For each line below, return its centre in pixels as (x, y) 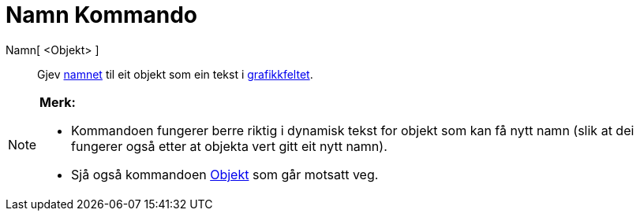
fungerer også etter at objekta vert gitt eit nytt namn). (229, 146)
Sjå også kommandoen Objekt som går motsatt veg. (225, 174)
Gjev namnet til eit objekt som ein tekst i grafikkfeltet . (175, 74)
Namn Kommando (102, 15)
